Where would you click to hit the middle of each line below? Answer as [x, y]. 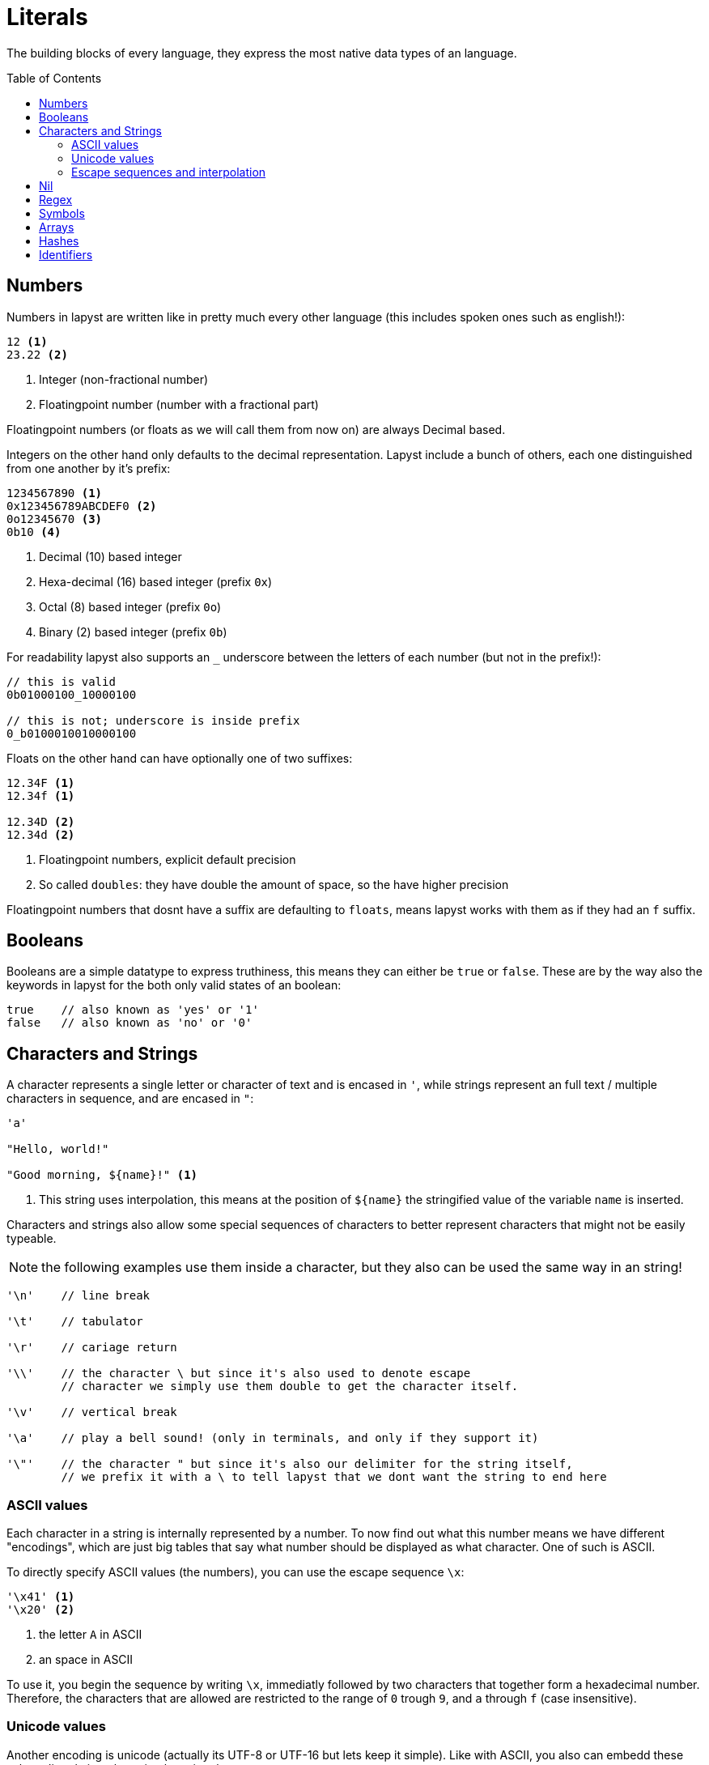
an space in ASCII [86, 1660]
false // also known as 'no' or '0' [129, 1023]
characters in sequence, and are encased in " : [130, 1099]
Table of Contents [54, 78]
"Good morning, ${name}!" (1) [102, 1175]
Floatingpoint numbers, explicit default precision [168, 859]
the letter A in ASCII [91, 1635]
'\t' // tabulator [75, 1322]
